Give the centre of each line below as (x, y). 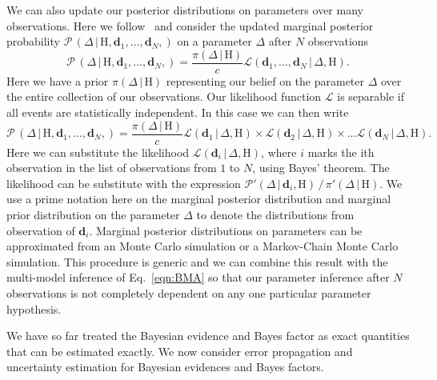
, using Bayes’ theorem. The (321, 168)
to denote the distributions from (275, 215)
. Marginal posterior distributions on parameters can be (226, 230)
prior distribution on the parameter (93, 215)
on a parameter (214, 41)
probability (33, 41)
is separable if (371, 96)
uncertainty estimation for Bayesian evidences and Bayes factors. (165, 367)
